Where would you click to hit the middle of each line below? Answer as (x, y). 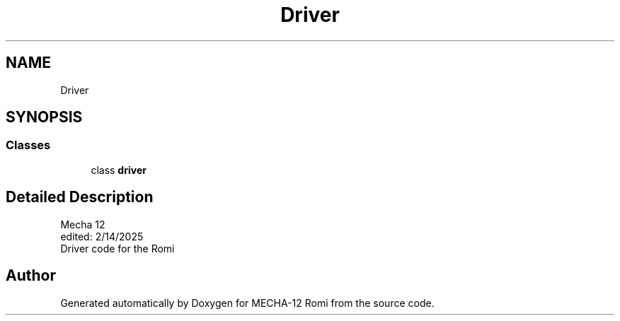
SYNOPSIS (44, 117)
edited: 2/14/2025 (102, 236)
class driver (119, 170)
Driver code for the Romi (117, 248)
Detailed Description (80, 197)
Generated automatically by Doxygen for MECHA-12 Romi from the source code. (247, 303)
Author (31, 276)
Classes (28, 145)
